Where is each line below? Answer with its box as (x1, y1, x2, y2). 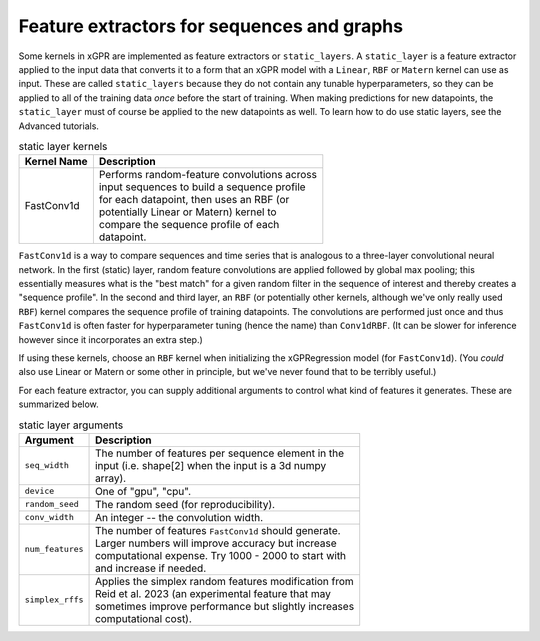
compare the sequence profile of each (98, 218, 280, 232)
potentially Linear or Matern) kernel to (98, 205, 277, 219)
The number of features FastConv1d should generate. (95, 523, 341, 537)
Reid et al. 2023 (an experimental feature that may (95, 586, 332, 600)
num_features (24, 544, 84, 555)
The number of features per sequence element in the (95, 446, 345, 460)
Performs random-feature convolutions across (98, 168, 317, 182)
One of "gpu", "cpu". (95, 484, 192, 498)
